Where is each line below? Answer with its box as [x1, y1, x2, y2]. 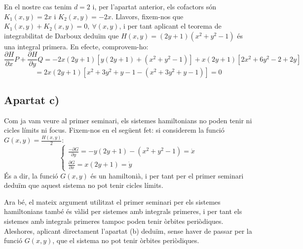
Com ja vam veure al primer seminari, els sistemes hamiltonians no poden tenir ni [4, 115, 252, 125]
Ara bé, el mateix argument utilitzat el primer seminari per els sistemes [4, 196, 221, 207]
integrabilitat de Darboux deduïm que [4, 30, 119, 40]
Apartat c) [4, 92, 60, 107]
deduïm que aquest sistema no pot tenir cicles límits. [4, 180, 163, 190]
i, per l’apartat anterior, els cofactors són [92, 1, 217, 11]
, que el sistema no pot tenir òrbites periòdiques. [52, 235, 199, 246]
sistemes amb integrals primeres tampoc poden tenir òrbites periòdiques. [4, 216, 224, 226]
